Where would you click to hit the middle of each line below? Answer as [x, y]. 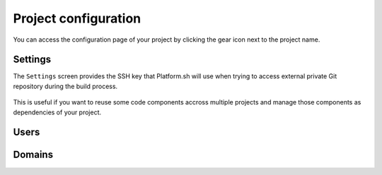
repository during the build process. [65, 86]
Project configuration [77, 18]
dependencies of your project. [57, 112]
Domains [33, 155]
